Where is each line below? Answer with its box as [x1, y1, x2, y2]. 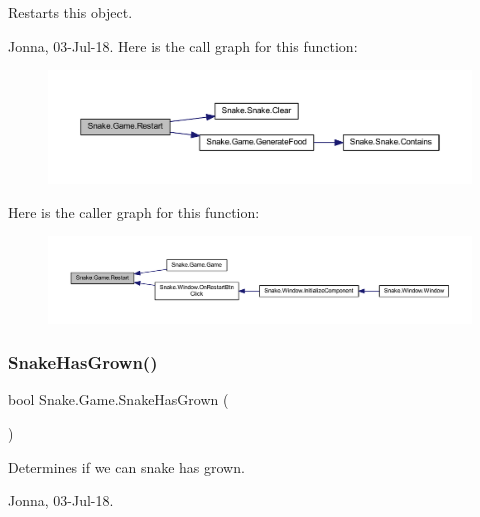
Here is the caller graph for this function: [8, 201, 260, 222]
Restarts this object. [8, 2, 133, 22]
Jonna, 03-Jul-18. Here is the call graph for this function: [8, 35, 358, 56]
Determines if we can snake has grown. [8, 456, 245, 477]
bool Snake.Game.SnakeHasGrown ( [8, 389, 229, 410]
